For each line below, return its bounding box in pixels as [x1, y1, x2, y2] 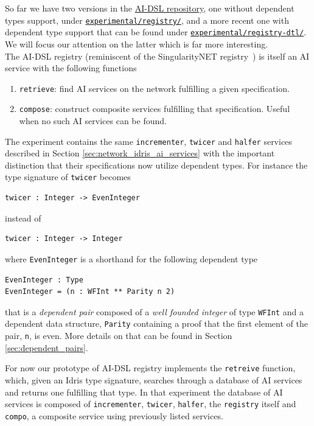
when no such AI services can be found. [19, 114, 167, 127]
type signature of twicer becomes [5, 170, 131, 183]
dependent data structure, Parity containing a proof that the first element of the [5, 317, 308, 330]
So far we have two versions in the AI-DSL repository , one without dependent [5, 2, 295, 14]
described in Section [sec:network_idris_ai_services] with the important [5, 147, 275, 159]
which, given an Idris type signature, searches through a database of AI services [5, 373, 302, 386]
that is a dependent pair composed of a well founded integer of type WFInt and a [5, 305, 304, 318]
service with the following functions [5, 61, 137, 74]
